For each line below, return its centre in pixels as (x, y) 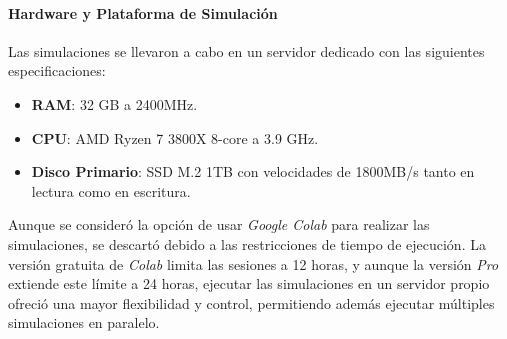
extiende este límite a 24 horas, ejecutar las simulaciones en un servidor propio (249, 283)
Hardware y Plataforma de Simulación (143, 12)
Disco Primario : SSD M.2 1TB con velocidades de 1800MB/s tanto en (253, 171)
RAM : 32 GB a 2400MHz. (114, 103)
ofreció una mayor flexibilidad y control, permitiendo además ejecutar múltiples (251, 302)
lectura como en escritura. (111, 190)
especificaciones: (57, 70)
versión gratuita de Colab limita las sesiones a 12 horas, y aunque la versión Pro (253, 263)
